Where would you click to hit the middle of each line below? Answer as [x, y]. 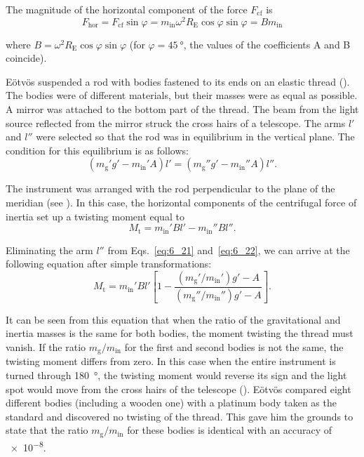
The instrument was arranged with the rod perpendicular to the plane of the [170, 188]
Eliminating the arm [49, 250]
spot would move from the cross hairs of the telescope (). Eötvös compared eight [178, 389]
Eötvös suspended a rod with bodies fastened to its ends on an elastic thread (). [178, 81]
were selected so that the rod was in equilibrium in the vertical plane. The [195, 137]
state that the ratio [47, 430]
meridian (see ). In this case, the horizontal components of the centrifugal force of [181, 203]
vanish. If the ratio [46, 346]
